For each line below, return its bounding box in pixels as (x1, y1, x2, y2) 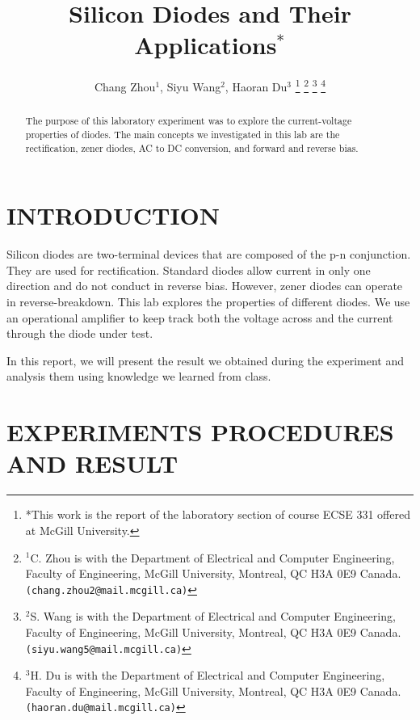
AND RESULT (6, 447, 178, 480)
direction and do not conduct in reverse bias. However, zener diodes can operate (6, 277, 403, 294)
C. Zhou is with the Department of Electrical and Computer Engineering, (30, 549, 395, 566)
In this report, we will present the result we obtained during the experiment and (6, 352, 405, 368)
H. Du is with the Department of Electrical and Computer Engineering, (30, 667, 385, 684)
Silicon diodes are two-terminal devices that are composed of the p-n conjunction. (6, 246, 411, 263)
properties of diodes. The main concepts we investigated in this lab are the (25, 128, 340, 141)
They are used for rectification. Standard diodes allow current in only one (6, 261, 371, 278)
